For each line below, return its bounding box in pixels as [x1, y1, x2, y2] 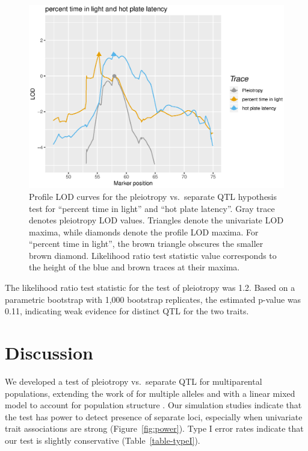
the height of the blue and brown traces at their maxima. [29, 261, 240, 273]
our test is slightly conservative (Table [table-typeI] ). [5, 434, 200, 446]
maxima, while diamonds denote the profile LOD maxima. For [29, 225, 259, 238]
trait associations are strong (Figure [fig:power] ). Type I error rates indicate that [5, 422, 304, 435]
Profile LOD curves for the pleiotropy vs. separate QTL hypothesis [29, 190, 277, 202]
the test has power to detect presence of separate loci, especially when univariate [5, 410, 303, 423]
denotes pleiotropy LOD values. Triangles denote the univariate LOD [29, 214, 284, 226]
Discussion [5, 340, 93, 365]
